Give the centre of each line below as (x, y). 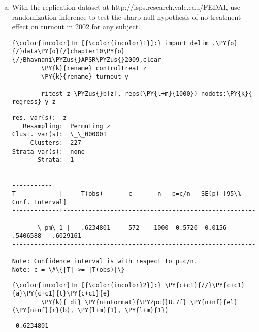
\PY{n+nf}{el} (214, 302)
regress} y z (34, 102)
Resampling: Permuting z (67, 126)
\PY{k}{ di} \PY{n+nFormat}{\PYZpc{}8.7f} (114, 302)
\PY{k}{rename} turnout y (85, 77)
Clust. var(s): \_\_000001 (59, 135)
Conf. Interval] (39, 202)
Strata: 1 (56, 160)
